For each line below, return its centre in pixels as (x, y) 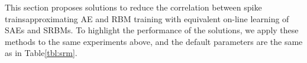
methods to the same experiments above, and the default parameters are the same (154, 41)
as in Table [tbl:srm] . (41, 53)
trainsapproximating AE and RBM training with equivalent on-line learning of (147, 18)
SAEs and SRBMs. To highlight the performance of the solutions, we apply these (152, 30)
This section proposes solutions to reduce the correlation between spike (133, 7)
